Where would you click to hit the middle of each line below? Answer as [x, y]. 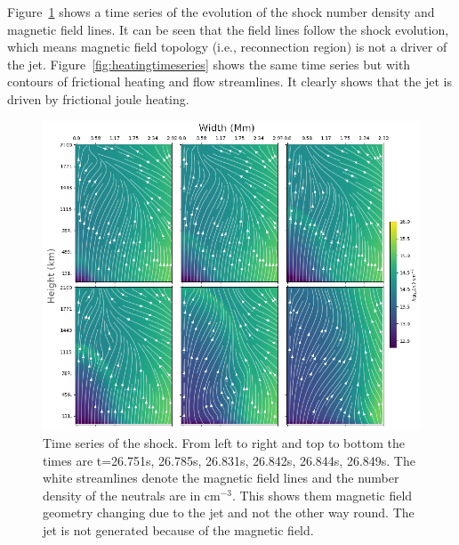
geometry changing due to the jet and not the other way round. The [229, 512]
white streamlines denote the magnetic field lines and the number [221, 478]
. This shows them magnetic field [322, 495]
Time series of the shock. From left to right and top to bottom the [224, 443]
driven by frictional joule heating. [98, 98]
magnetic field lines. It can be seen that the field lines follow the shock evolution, [228, 29]
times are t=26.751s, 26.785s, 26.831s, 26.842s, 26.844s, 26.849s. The [229, 460]
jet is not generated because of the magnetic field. [178, 530]
